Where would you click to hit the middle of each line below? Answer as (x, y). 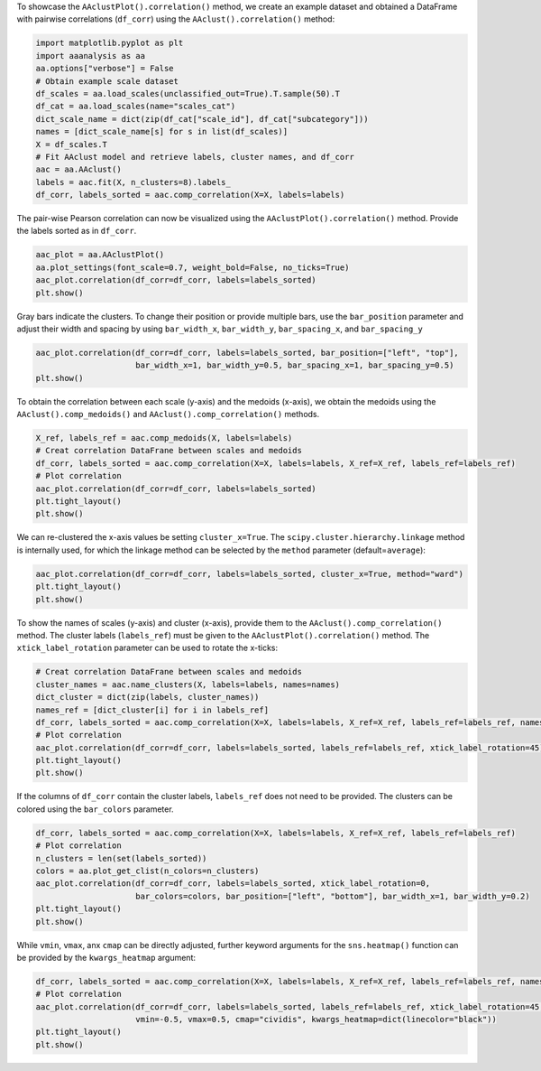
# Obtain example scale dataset (107, 81)
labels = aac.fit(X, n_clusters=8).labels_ (133, 182)
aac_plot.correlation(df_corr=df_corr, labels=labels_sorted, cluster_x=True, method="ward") (250, 574)
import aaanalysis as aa (91, 56)
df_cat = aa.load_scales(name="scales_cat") (136, 107)
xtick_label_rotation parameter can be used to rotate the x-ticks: (147, 648)
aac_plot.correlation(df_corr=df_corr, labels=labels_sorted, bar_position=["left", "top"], (247, 353)
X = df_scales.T (72, 144)
